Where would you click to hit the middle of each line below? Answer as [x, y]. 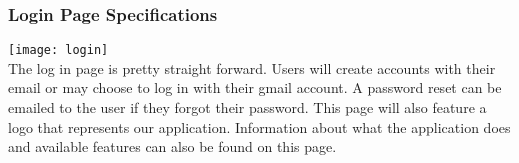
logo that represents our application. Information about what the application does [259, 126]
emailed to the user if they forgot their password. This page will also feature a [247, 107]
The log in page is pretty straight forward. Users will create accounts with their [252, 67]
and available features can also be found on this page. [172, 146]
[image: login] [58, 50]
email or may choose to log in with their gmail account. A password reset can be [255, 87]
